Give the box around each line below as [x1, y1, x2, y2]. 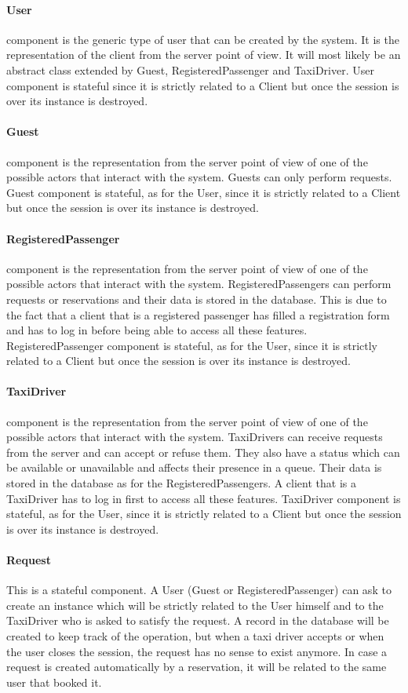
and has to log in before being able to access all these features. [6, 322, 308, 338]
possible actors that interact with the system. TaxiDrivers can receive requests [6, 429, 383, 445]
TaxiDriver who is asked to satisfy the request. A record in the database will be [6, 612, 389, 629]
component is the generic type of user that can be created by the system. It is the [6, 31, 399, 47]
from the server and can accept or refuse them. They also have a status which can [6, 443, 400, 460]
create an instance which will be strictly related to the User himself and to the [6, 596, 384, 613]
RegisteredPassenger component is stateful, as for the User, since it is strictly [6, 337, 378, 353]
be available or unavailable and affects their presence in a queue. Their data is [6, 459, 382, 476]
